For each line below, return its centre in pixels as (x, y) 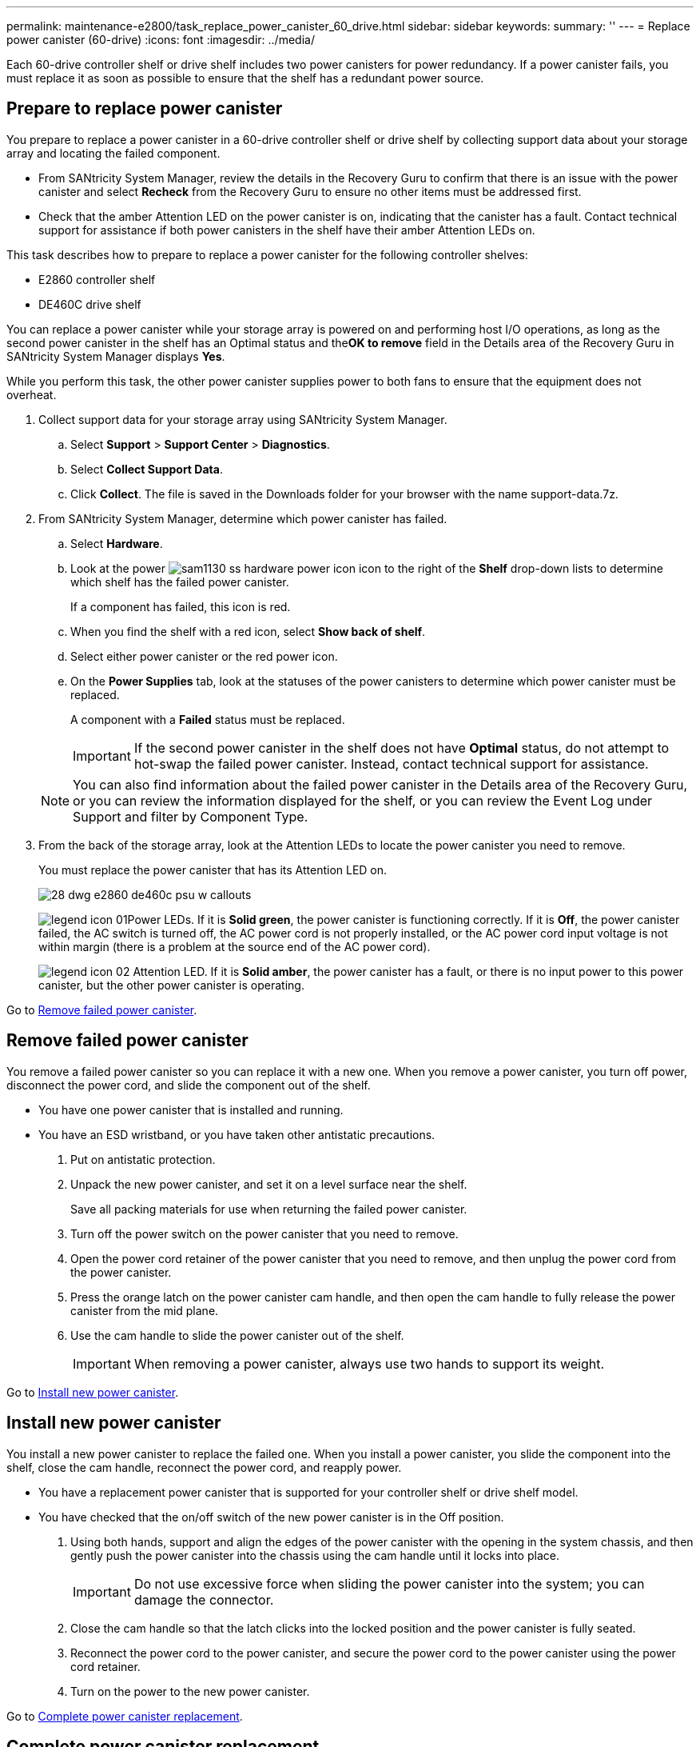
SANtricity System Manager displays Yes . (116, 356)
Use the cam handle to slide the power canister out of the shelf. (237, 1335)
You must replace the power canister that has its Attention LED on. (213, 870)
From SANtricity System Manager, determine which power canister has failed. (243, 518)
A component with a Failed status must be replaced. (208, 719)
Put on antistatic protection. (143, 1159)
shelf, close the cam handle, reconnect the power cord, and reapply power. (204, 1467)
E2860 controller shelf (97, 279)
